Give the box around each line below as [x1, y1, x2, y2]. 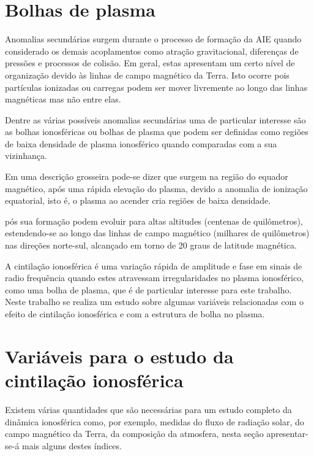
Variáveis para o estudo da [5, 343, 234, 368]
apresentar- [266, 427, 308, 440]
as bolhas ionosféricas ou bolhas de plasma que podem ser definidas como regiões [5, 125, 308, 138]
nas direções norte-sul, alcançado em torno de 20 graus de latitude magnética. [5, 239, 297, 252]
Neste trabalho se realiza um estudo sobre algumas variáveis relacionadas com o [5, 295, 304, 308]
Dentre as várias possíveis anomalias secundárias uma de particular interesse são [5, 113, 306, 126]
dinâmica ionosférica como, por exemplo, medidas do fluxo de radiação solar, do [5, 415, 304, 428]
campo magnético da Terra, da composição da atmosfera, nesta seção [5, 427, 264, 440]
